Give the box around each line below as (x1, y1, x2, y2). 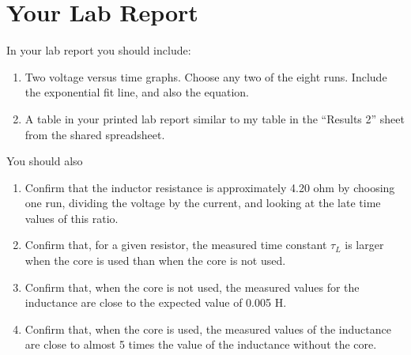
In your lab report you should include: (6, 42, 191, 59)
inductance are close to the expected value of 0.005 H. (25, 294, 287, 311)
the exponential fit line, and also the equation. (25, 84, 250, 100)
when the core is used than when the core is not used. (25, 252, 286, 269)
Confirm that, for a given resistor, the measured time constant (25, 236, 327, 253)
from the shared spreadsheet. (25, 126, 165, 142)
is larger (345, 236, 384, 253)
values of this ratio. (25, 210, 119, 226)
